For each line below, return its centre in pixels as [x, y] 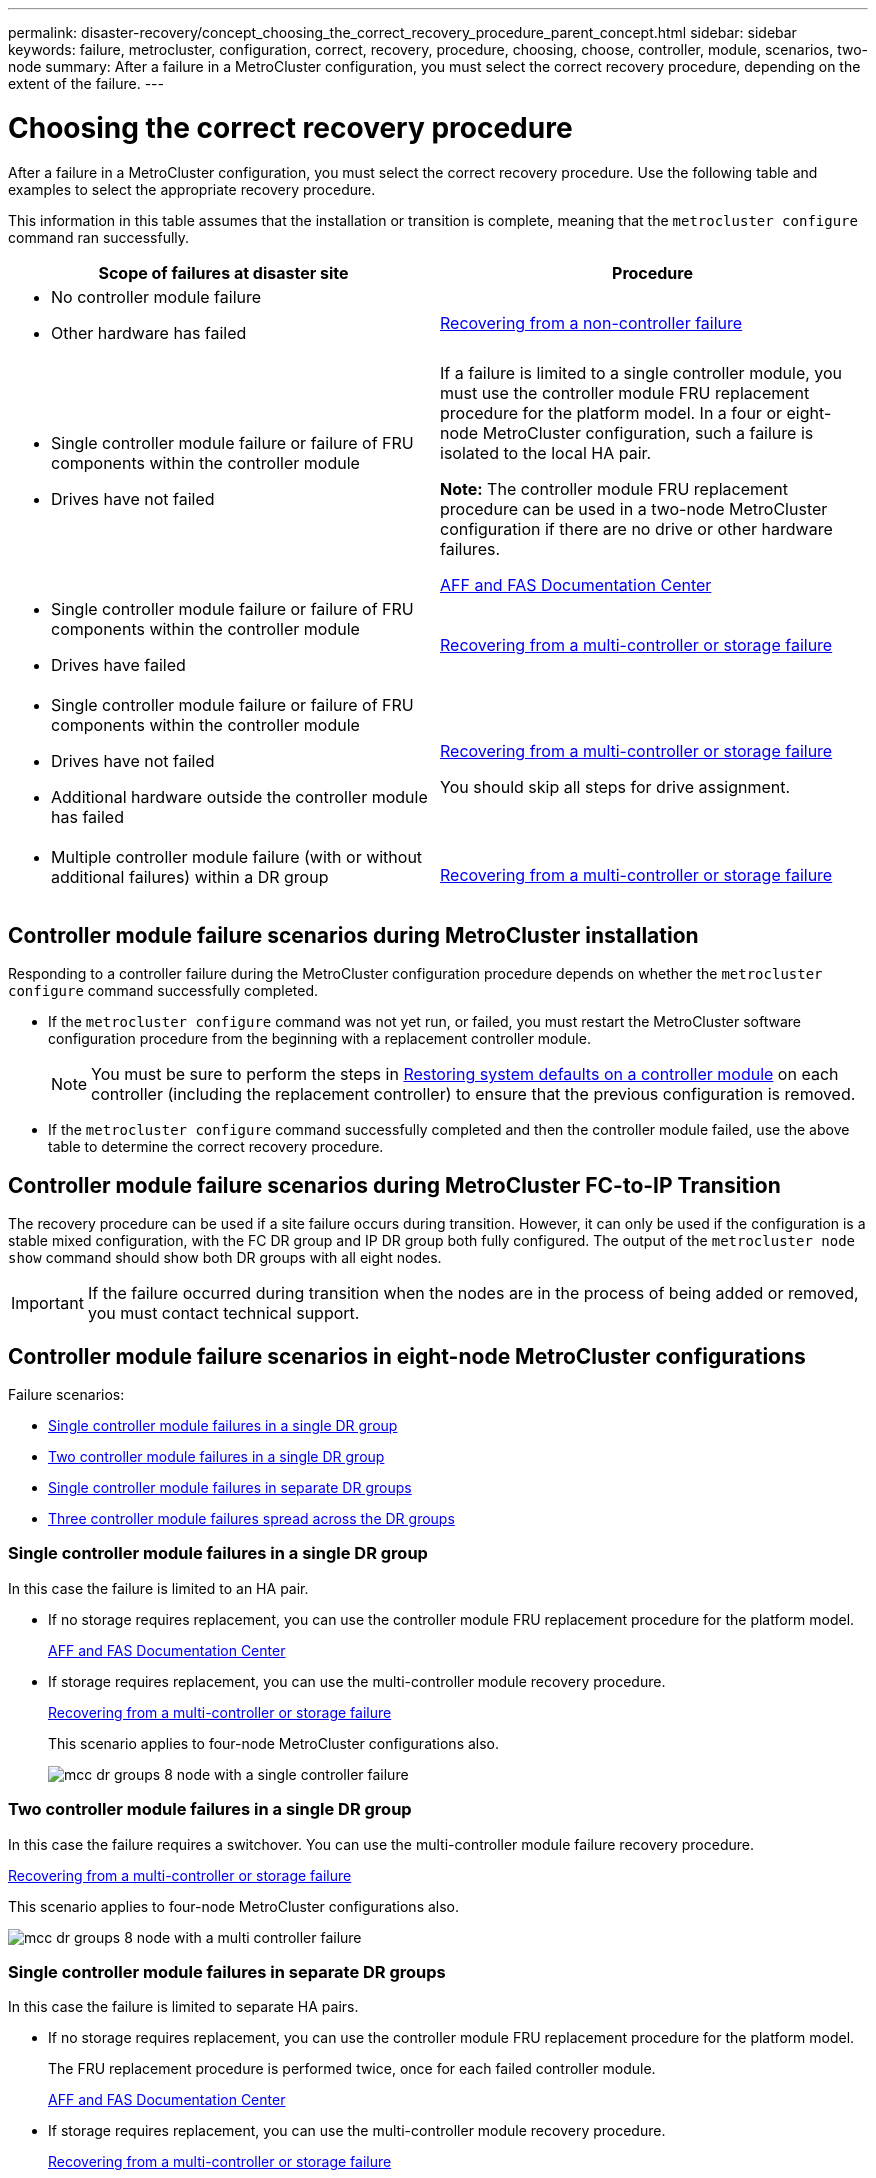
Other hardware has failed [149, 332]
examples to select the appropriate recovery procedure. [192, 189]
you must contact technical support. [223, 1313]
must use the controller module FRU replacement [625, 392]
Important [47, 1303]
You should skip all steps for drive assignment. [615, 786]
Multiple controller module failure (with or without [237, 856]
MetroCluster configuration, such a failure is [648, 432]
